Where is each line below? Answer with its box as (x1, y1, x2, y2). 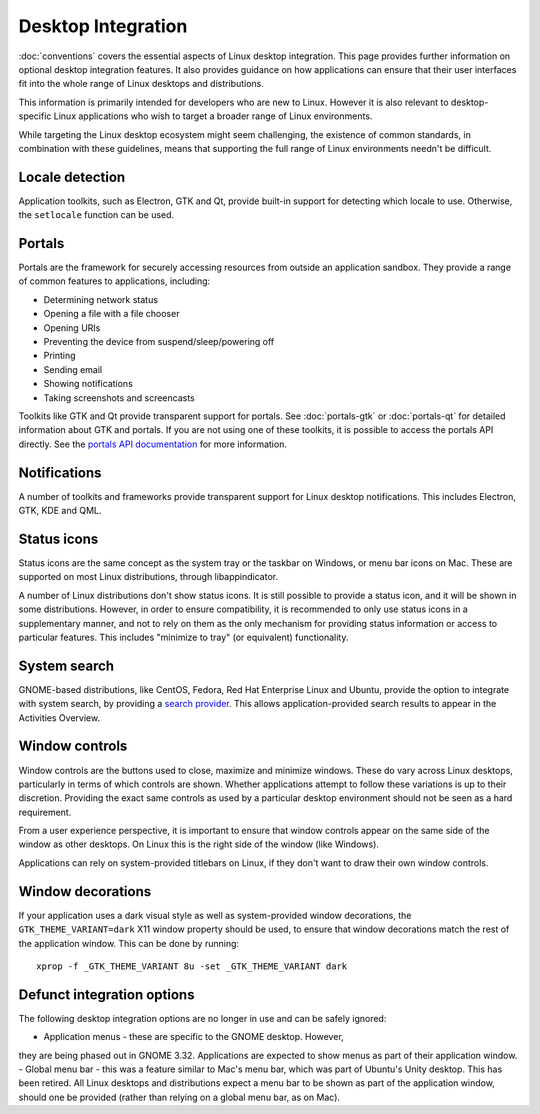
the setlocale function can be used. (18, 209, 175, 221)
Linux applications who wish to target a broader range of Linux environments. (53, 110, 373, 122)
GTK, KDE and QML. (18, 505, 102, 517)
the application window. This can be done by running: (18, 937, 240, 949)
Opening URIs (43, 321, 101, 334)
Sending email (43, 363, 103, 375)
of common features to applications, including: (18, 275, 211, 287)
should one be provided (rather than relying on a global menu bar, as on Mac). (18, 1091, 340, 1103)
